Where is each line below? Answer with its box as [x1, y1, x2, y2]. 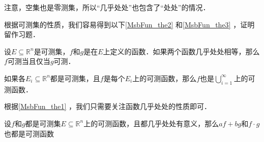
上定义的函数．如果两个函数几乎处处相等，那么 [103, 46, 260, 56]
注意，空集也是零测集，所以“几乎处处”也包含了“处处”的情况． [4, 2, 210, 12]
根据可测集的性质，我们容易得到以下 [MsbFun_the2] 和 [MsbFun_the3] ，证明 [4, 19, 255, 29]
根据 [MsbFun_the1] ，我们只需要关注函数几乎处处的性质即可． [4, 101, 212, 112]
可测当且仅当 [7, 56, 50, 66]
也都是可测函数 [4, 128, 54, 138]
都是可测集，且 [50, 73, 100, 83]
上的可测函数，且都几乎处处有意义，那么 [83, 118, 219, 128]
